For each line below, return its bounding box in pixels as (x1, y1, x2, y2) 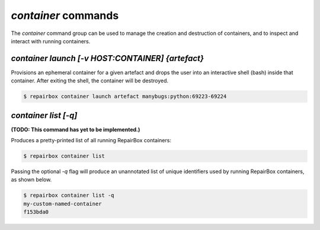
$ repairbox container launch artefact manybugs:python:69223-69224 (23, 93, 227, 100)
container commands (11, 9, 119, 22)
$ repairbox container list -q (23, 192, 115, 199)
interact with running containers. (11, 37, 91, 44)
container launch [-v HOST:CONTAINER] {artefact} (11, 53, 204, 63)
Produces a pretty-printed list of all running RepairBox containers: (11, 137, 172, 144)
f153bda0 (23, 209, 49, 216)
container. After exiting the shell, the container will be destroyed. (11, 77, 169, 84)
